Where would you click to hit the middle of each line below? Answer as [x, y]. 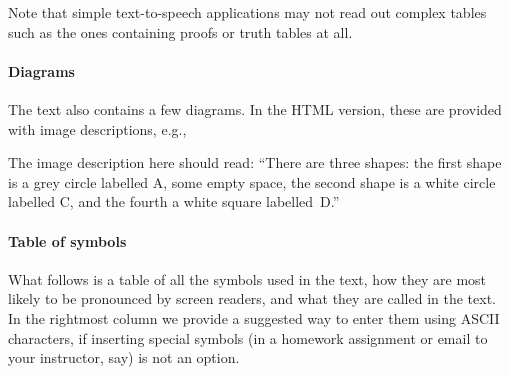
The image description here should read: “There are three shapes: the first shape [255, 162]
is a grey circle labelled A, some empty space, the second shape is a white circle [252, 181]
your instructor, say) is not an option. [124, 357]
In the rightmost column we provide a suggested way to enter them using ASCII [254, 317]
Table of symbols [67, 240]
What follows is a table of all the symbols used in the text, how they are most [247, 278]
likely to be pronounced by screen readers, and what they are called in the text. [252, 298]
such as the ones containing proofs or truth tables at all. [180, 31]
